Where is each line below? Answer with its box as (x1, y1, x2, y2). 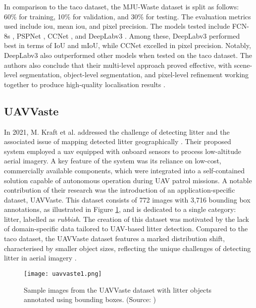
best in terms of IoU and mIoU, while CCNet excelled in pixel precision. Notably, (4, 40, 251, 51)
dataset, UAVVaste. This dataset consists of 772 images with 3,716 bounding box (4, 194, 251, 205)
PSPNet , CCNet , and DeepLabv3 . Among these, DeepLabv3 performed (16, 30, 240, 41)
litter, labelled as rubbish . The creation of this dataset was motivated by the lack (4, 213, 249, 224)
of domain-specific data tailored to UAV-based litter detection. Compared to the (4, 223, 248, 234)
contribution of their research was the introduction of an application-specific (4, 185, 235, 195)
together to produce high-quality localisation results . (4, 79, 165, 89)
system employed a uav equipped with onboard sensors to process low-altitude (4, 146, 241, 156)
